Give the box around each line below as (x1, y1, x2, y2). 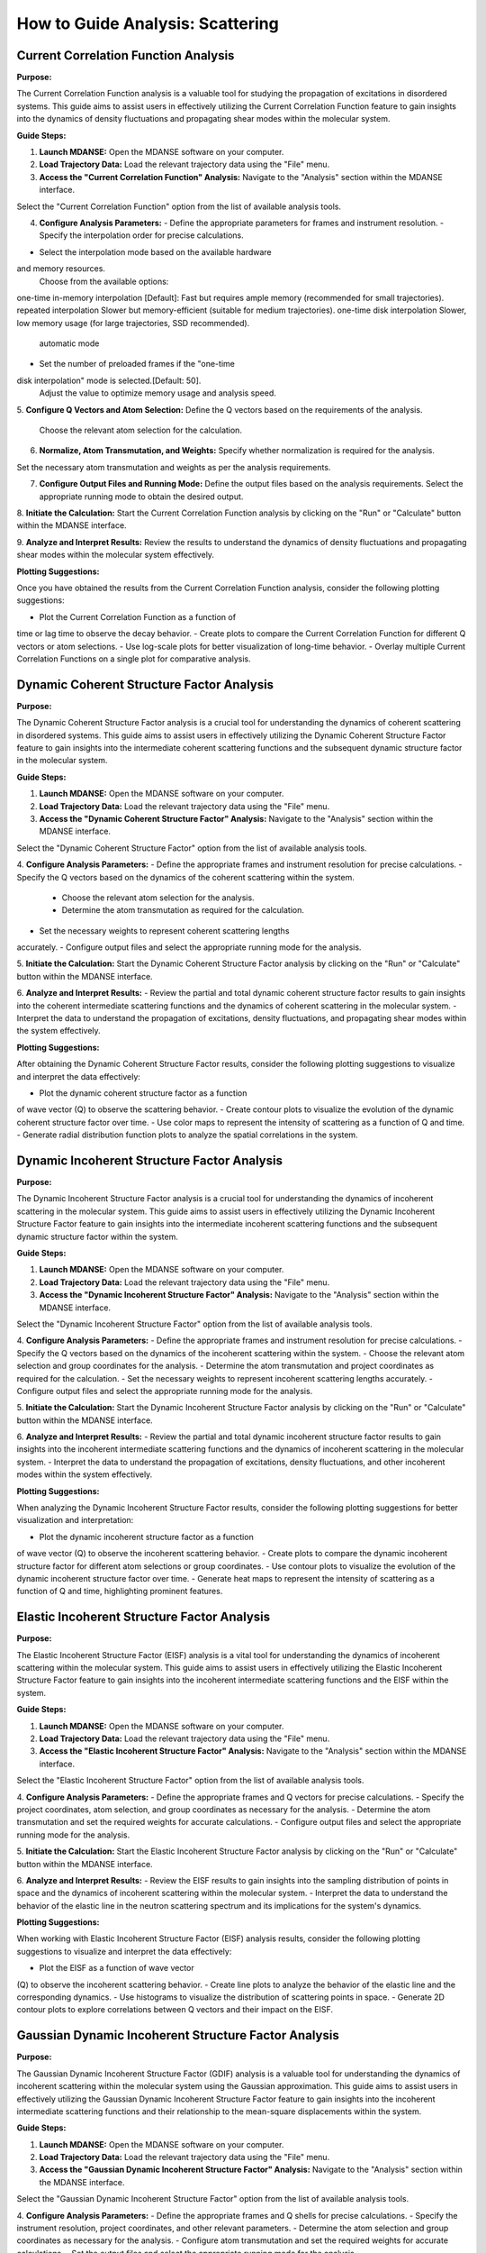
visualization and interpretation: (16, 1515, 134, 1526)
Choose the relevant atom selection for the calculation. (39, 424, 243, 436)
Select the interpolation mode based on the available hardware (39, 246, 272, 257)
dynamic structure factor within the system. (16, 1231, 179, 1242)
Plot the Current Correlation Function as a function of (39, 611, 237, 622)
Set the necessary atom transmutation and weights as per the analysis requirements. (16, 461, 331, 472)
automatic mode (39, 338, 100, 349)
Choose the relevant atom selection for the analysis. (61, 892, 256, 903)
